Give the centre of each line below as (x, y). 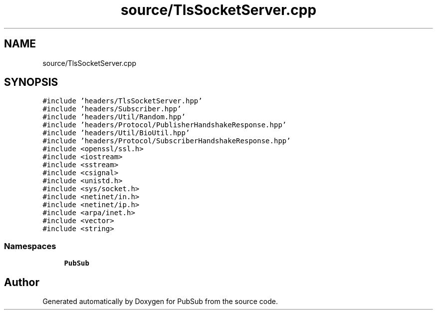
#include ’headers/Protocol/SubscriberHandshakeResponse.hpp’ (167, 141)
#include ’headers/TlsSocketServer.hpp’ (122, 101)
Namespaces (30, 246)
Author (22, 282)
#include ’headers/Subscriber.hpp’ (112, 109)
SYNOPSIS (31, 82)
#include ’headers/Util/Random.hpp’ (114, 117)
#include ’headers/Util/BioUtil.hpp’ (116, 133)
